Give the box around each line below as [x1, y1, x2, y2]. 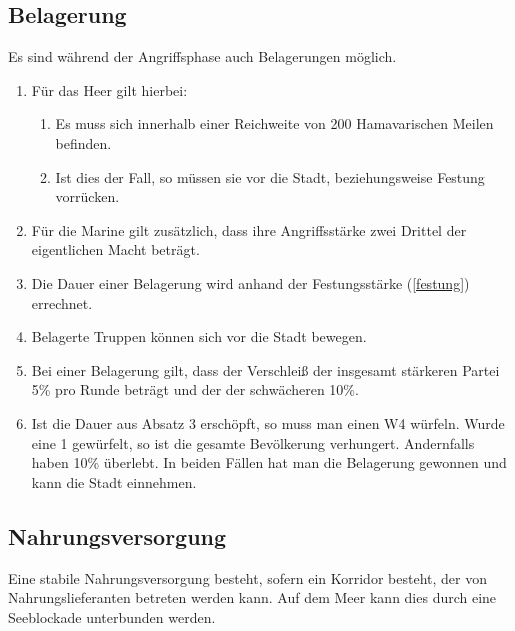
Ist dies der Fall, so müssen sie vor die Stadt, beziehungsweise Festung [55, 166, 485, 187]
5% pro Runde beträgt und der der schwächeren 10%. [31, 379, 359, 400]
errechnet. [31, 292, 93, 313]
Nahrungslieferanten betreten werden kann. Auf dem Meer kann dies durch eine [8, 587, 497, 608]
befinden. [55, 132, 112, 153]
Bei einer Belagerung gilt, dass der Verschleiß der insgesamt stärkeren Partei [31, 359, 500, 380]
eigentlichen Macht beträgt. [31, 239, 200, 260]
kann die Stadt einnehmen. [31, 471, 197, 492]
